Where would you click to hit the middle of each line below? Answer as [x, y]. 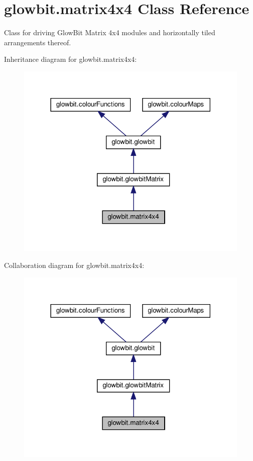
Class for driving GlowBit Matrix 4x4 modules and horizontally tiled [110, 32]
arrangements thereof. [38, 42]
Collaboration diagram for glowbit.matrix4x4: [74, 265]
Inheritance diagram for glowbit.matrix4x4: [71, 59]
